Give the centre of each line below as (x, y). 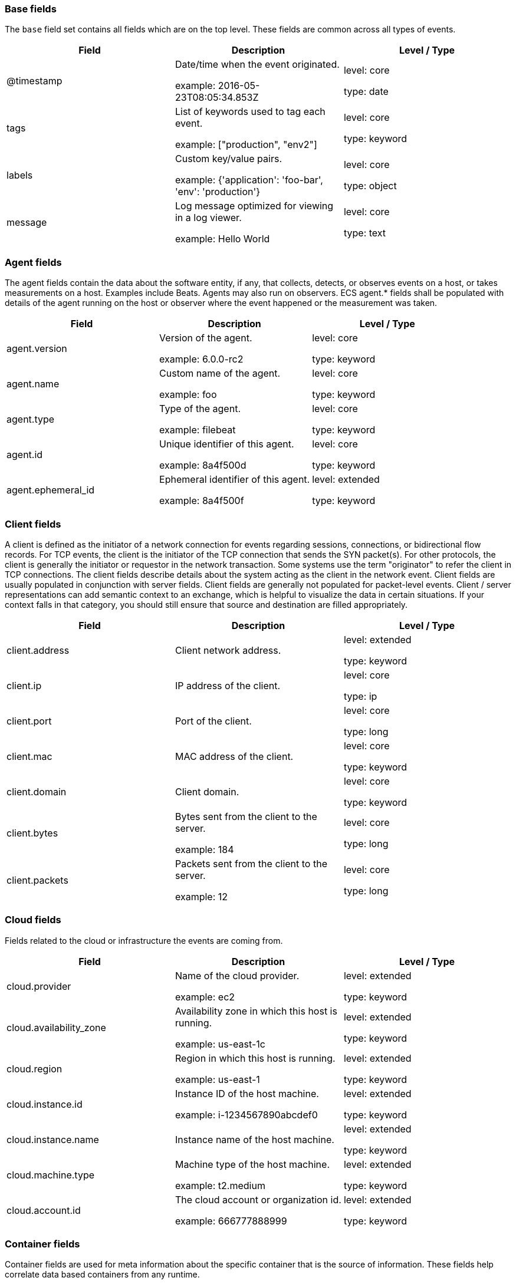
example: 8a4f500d (203, 465)
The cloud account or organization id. (258, 1199)
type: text (365, 233)
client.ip (24, 685)
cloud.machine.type (51, 1175)
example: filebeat (198, 430)
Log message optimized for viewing (254, 206)
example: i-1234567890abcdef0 (246, 1115)
